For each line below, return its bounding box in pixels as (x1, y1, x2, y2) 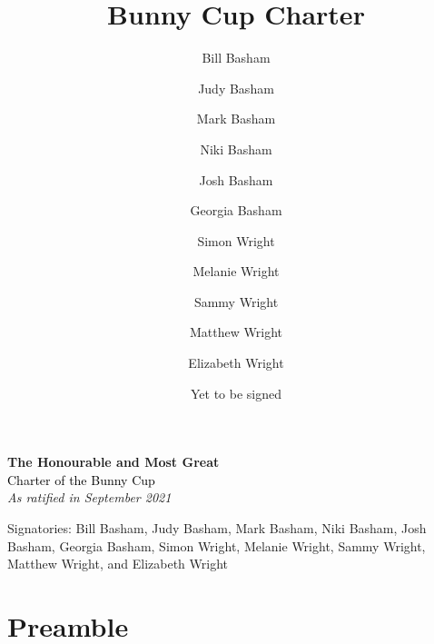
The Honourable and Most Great (7, 452, 220, 471)
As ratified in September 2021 (7, 488, 172, 507)
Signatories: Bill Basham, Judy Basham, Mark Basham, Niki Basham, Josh (7, 519, 427, 538)
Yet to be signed (190, 383, 281, 402)
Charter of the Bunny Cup (7, 470, 155, 489)
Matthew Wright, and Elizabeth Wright (7, 554, 228, 573)
